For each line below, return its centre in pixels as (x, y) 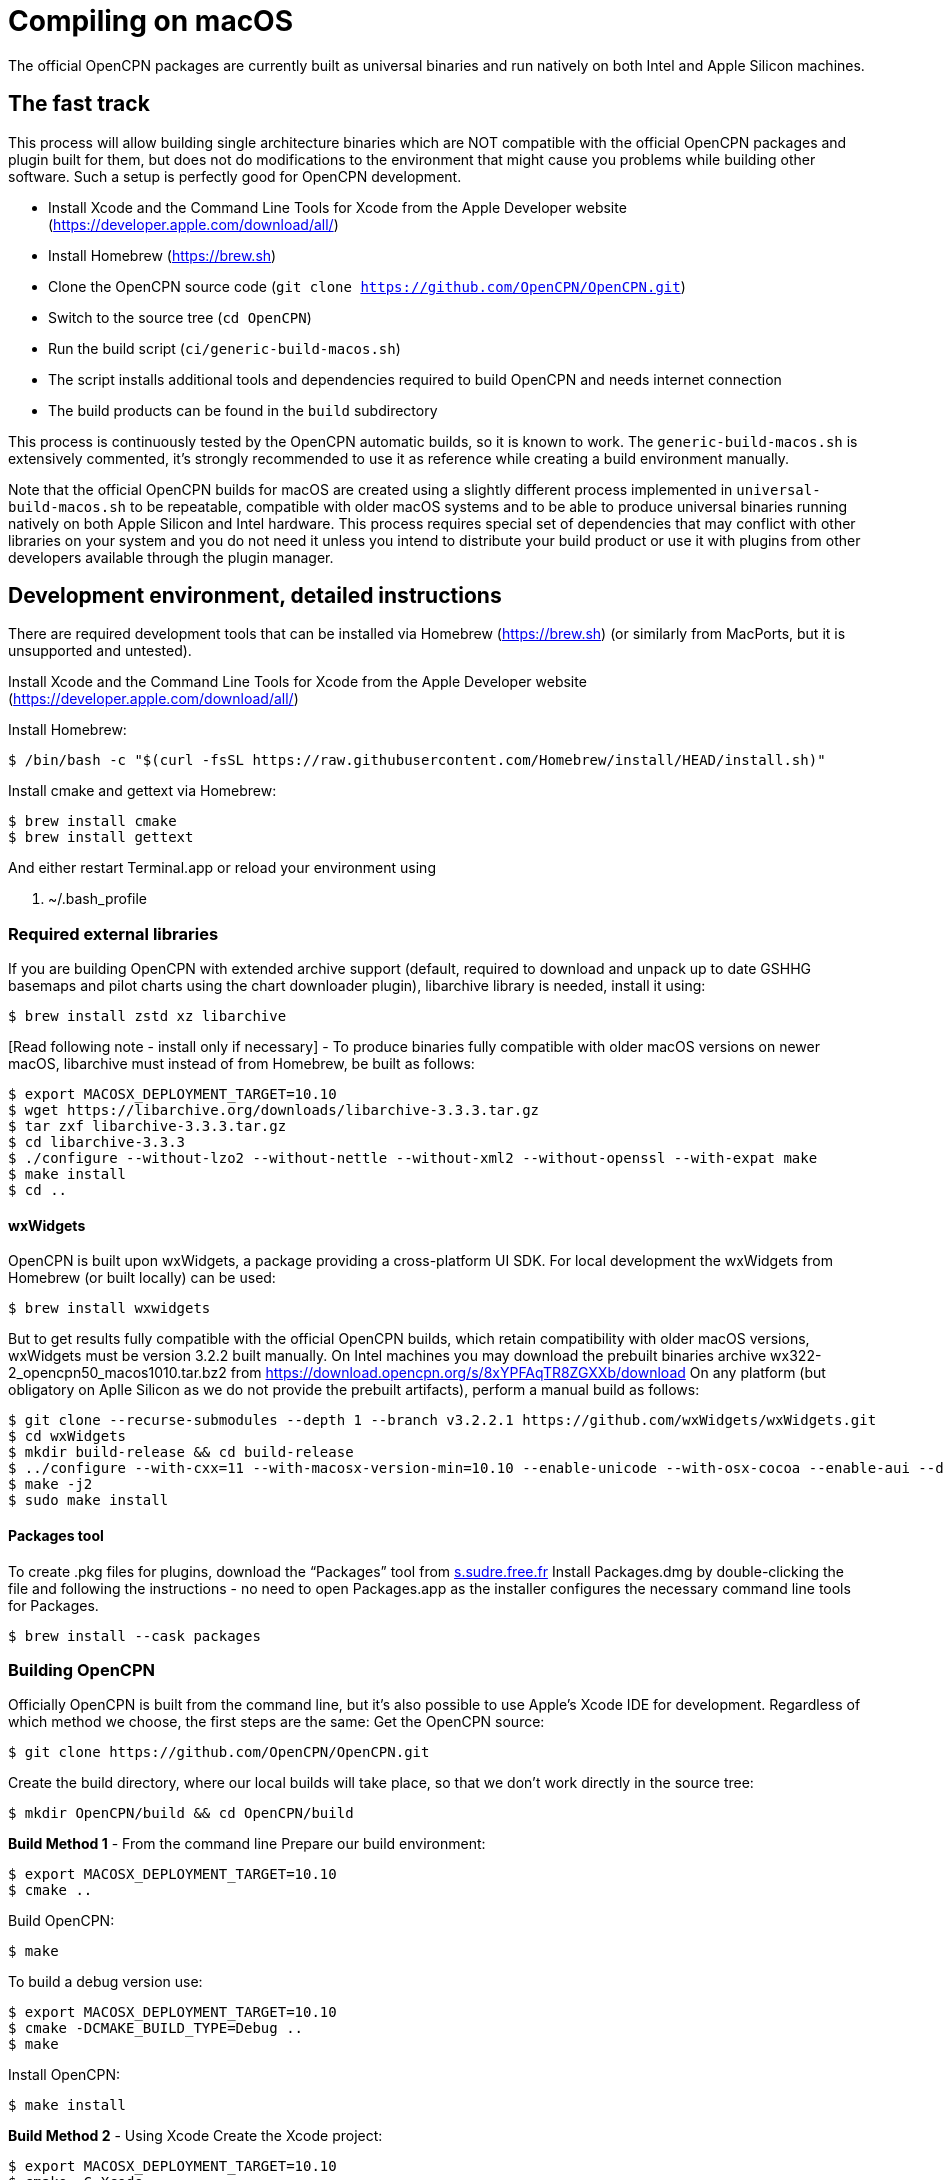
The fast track (79, 104)
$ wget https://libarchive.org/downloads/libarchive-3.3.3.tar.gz (274, 1110)
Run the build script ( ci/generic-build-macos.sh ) (224, 348)
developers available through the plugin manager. (171, 557)
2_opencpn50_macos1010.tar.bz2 (117, 1373)
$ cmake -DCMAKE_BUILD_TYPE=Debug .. (156, 2028)
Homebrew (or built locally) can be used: (142, 1278)
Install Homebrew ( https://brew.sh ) (162, 255)
